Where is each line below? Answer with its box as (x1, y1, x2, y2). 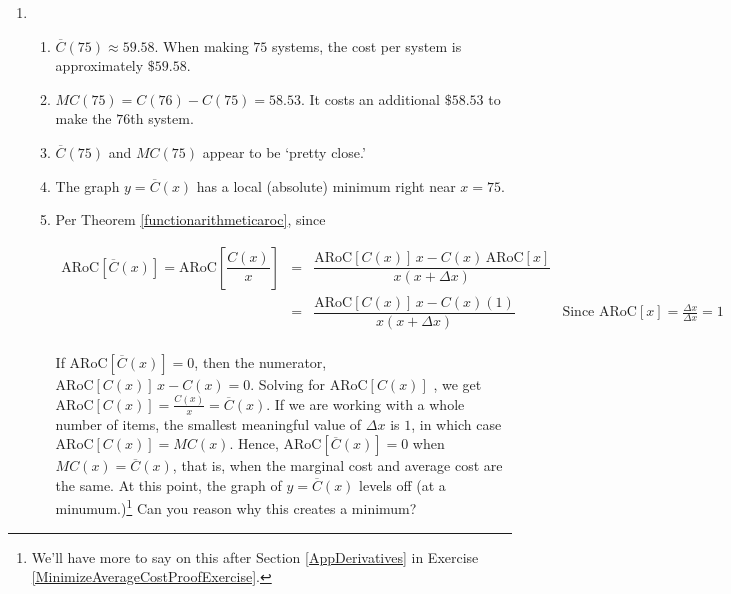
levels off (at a (359, 474, 446, 495)
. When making (154, 35, 249, 56)
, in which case (411, 413, 502, 434)
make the (55, 108, 112, 129)
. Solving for (250, 373, 326, 394)
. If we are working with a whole (266, 393, 465, 414)
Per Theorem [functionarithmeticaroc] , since (55, 209, 326, 230)
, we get (433, 373, 482, 394)
